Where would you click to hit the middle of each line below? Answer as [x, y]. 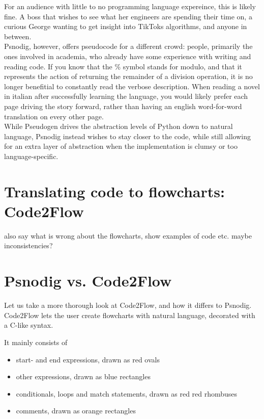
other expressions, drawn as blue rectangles [83, 376]
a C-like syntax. [29, 325]
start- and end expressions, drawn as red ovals [88, 359]
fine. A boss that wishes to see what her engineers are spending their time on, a [128, 16]
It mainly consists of [36, 342]
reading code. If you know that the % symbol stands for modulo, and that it [123, 66]
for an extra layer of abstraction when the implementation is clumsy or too [121, 146]
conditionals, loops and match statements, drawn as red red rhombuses [127, 393]
